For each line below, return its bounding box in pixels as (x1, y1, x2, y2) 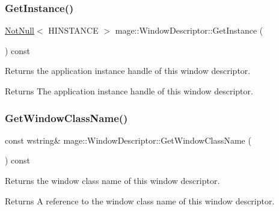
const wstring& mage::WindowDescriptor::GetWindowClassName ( (5, 133, 251, 146)
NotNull (5, 24, 35, 37)
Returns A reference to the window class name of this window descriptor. (5, 194, 275, 207)
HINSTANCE (48, 24, 99, 37)
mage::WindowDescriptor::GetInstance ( (115, 24, 263, 37)
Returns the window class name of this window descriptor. (5, 174, 220, 186)
